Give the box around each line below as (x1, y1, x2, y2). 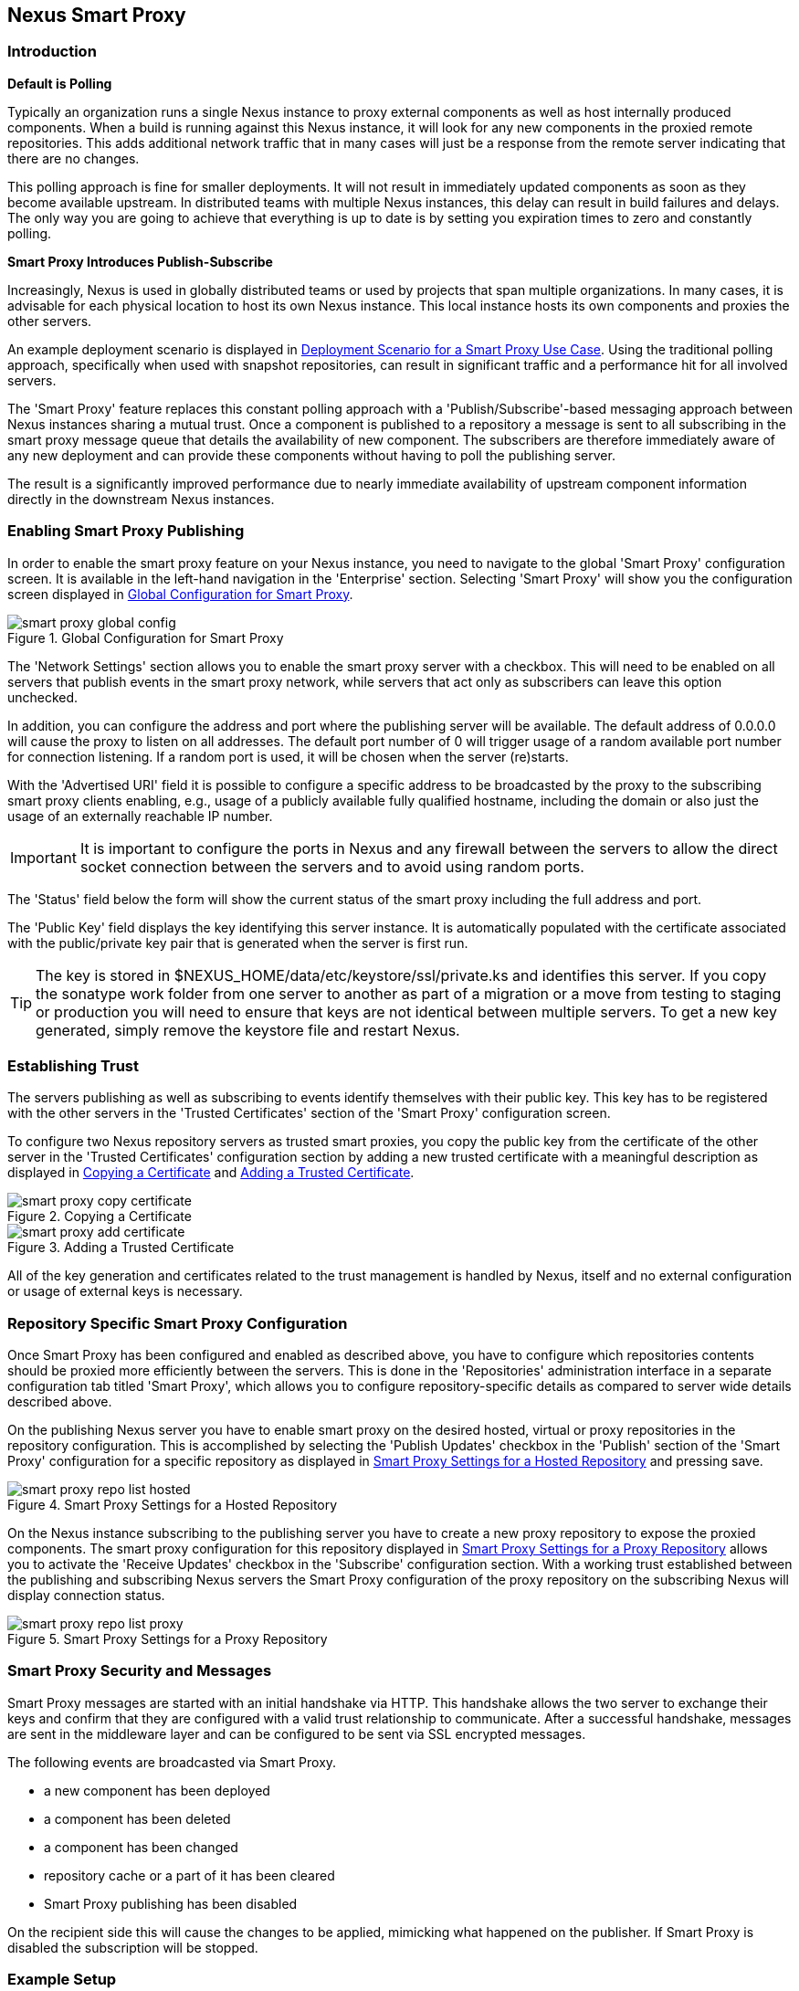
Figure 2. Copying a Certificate (7, 1208, 192, 1225)
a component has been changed (44, 1838, 238, 1855)
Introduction (7, 42, 97, 61)
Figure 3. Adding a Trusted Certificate (7, 1239, 235, 1256)
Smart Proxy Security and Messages (7, 1661, 272, 1680)
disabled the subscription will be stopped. (7, 1939, 258, 1955)
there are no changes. (7, 150, 140, 166)
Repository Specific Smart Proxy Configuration (7, 1313, 348, 1333)
